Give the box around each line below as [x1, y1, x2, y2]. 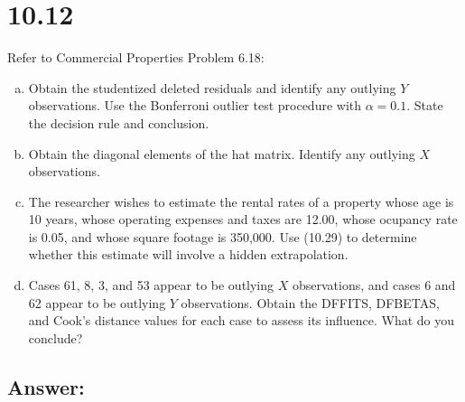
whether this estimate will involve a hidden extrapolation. [28, 245, 349, 264]
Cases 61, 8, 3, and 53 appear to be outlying [28, 276, 274, 294]
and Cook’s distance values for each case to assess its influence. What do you [28, 311, 455, 330]
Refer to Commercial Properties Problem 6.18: [7, 48, 265, 67]
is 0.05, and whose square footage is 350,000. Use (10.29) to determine [28, 227, 417, 246]
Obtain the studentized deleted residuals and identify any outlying [28, 78, 396, 97]
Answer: [7, 372, 85, 400]
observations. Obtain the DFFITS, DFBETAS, [181, 293, 440, 312]
